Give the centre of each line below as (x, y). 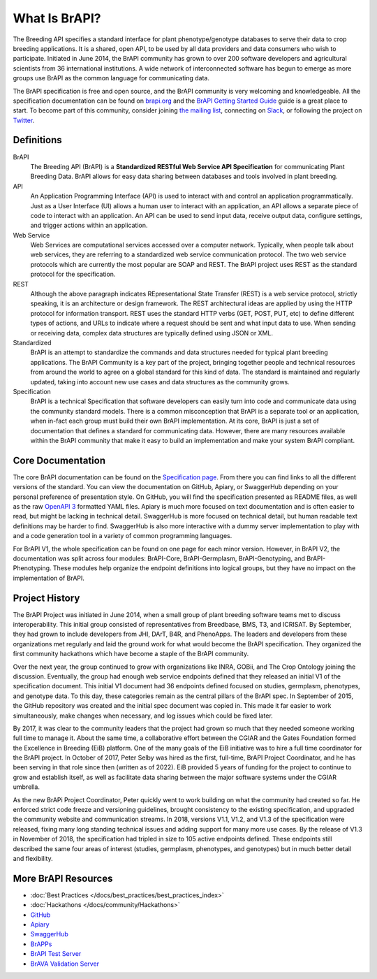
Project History (46, 598)
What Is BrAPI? (57, 18)
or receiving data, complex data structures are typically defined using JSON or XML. (152, 333)
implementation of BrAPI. (49, 578)
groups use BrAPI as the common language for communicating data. (111, 78)
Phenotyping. (32, 568)
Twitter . (24, 120)
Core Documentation (59, 460)
